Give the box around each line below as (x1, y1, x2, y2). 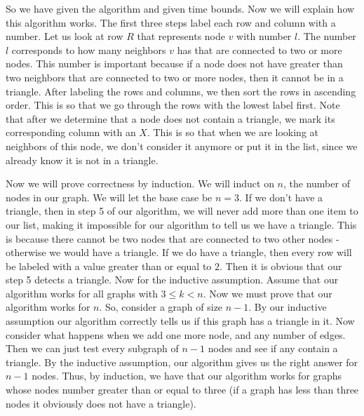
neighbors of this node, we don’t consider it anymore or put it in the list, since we (6, 138, 358, 153)
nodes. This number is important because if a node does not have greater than (6, 56, 343, 71)
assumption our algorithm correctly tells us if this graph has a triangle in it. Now (6, 314, 355, 328)
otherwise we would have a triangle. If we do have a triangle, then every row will (6, 245, 352, 260)
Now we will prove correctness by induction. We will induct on (6, 176, 274, 191)
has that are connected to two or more (177, 42, 342, 57)
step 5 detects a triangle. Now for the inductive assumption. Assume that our (6, 272, 339, 287)
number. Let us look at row (6, 29, 123, 43)
